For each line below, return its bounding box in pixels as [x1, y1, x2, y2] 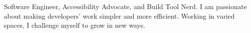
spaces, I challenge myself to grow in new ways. [4, 20, 146, 30]
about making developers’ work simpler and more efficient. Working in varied [4, 11, 235, 21]
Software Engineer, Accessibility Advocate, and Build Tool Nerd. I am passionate [4, 1, 247, 11]
